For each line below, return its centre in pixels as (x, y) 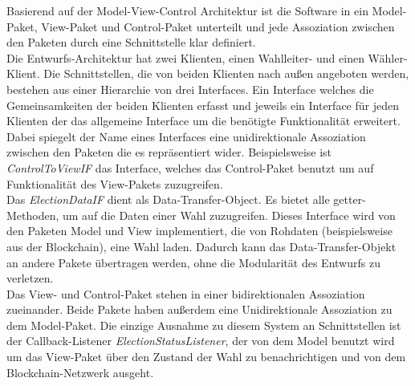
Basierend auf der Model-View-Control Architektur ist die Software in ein (187, 10)
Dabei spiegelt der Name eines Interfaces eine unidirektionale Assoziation (186, 136)
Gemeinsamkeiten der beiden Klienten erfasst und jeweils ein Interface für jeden (203, 105)
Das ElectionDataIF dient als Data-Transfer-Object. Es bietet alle (168, 199)
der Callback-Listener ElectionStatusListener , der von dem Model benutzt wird (201, 341)
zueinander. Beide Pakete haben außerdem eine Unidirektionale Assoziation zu (199, 309)
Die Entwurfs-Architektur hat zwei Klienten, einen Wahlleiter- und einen (185, 57)
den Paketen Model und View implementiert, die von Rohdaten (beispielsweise (199, 231)
